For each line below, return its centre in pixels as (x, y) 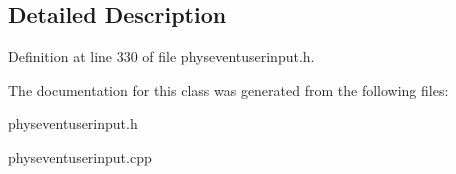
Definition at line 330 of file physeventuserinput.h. (161, 56)
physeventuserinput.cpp (80, 156)
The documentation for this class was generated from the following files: (228, 89)
